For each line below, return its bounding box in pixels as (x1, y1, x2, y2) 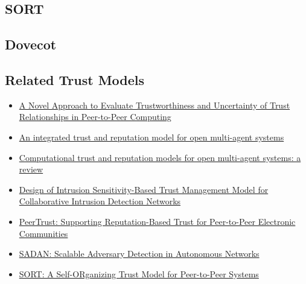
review (19, 163, 43, 175)
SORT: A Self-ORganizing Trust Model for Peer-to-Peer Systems (19, 267, 259, 280)
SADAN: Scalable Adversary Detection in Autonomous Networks (19, 247, 260, 260)
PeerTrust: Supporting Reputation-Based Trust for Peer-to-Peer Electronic (19, 215, 296, 227)
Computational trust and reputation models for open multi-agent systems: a (19, 151, 301, 163)
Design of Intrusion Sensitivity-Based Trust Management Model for (19, 183, 269, 195)
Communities (19, 227, 68, 239)
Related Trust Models (5, 70, 145, 89)
